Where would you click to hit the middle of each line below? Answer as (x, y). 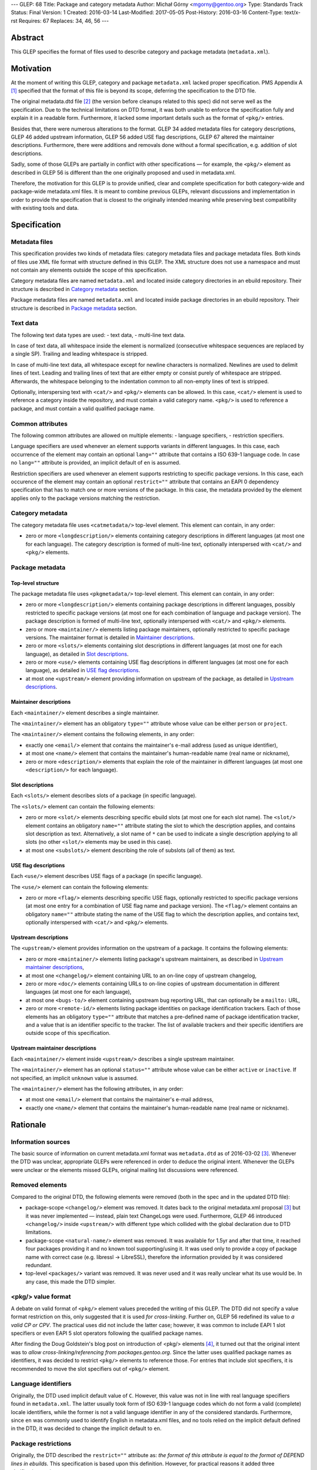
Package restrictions (41, 1444)
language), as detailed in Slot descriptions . (77, 654)
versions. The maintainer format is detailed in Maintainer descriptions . (110, 637)
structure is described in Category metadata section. (75, 289)
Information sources (41, 1142)
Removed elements (39, 1185)
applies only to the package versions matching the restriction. (86, 498)
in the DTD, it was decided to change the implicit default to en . (86, 1428)
